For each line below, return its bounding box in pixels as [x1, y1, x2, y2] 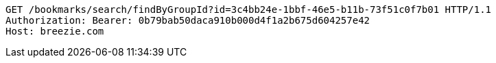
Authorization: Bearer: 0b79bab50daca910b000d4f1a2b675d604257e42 [5, 15, 370, 26]
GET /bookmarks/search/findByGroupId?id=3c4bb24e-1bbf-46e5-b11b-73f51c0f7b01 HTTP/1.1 [5, 4, 492, 15]
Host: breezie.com [5, 26, 104, 37]
